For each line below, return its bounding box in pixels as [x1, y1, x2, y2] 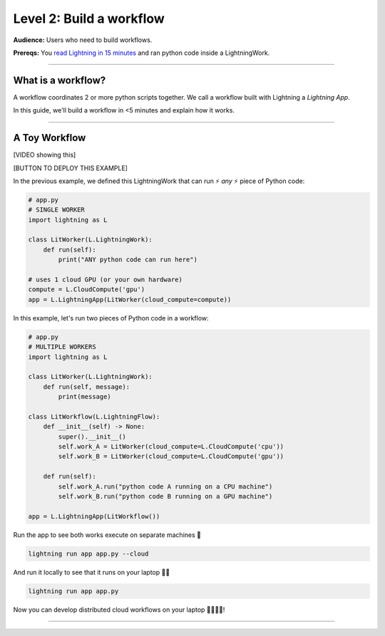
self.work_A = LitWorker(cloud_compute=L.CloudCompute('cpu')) [58, 442, 284, 451]
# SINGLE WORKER [28, 206, 86, 214]
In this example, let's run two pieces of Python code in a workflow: [13, 313, 210, 322]
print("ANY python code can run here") [58, 256, 197, 264]
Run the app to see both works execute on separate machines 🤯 [13, 531, 201, 539]
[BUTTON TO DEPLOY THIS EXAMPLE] [13, 164, 128, 172]
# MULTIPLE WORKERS [28, 343, 96, 351]
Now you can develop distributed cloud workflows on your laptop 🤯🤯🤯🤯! [13, 605, 225, 614]
